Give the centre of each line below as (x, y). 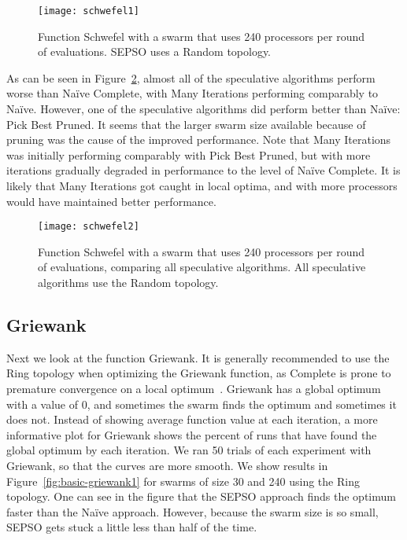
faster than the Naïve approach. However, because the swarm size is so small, (192, 511)
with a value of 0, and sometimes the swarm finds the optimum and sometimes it (202, 404)
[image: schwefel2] (89, 227)
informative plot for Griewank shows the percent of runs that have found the (192, 434)
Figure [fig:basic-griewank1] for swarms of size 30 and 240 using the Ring (183, 481)
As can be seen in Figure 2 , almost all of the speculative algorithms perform (191, 77)
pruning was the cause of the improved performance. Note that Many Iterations (199, 140)
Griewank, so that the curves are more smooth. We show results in (167, 465)
